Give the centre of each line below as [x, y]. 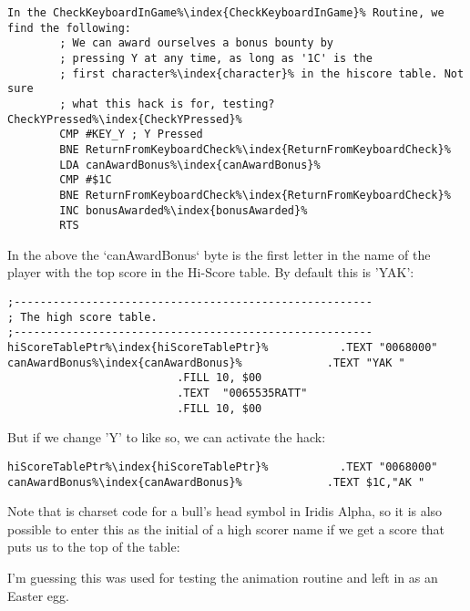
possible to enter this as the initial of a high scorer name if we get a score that [226, 528]
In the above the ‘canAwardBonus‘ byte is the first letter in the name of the [219, 254]
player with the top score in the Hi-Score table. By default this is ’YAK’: [211, 272]
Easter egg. [38, 595]
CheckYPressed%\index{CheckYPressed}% [125, 119]
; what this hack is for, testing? [167, 104]
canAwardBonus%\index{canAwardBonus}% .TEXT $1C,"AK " [216, 482]
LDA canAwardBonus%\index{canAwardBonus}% [190, 165]
